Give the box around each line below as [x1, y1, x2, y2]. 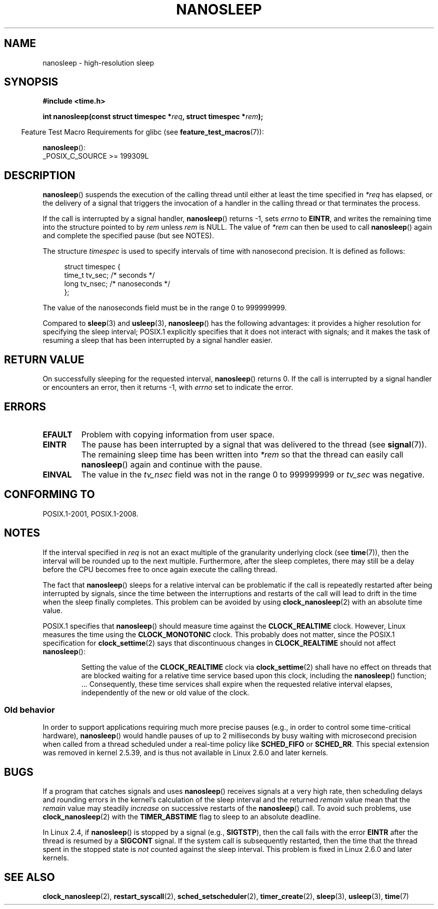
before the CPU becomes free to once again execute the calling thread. [42, 565, 277, 574]
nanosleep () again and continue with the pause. [81, 459, 262, 470]
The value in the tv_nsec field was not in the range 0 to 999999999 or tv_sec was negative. [81, 469, 425, 480]
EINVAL [42, 469, 72, 480]
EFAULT [42, 429, 72, 439]
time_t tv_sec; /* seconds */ [64, 271, 155, 280]
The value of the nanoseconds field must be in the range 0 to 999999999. [42, 303, 287, 312]
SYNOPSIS [4, 76, 58, 89]
